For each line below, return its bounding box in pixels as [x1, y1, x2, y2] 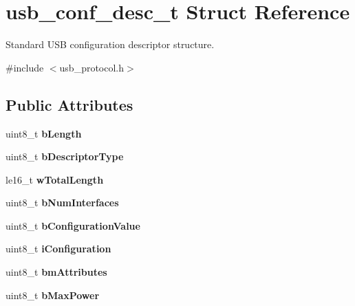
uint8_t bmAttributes [6, 265, 107, 279]
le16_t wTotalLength [6, 172, 104, 186]
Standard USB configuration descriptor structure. [6, 37, 215, 52]
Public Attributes [6, 94, 133, 115]
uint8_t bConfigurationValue [6, 218, 140, 232]
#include [6, 60, 44, 74]
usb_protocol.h [59, 60, 125, 74]
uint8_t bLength [6, 126, 82, 140]
